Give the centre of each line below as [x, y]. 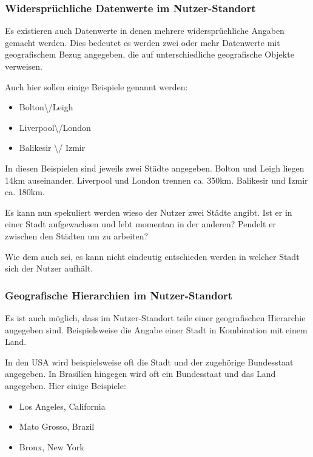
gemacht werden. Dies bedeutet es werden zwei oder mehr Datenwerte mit [143, 42]
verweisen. [24, 66]
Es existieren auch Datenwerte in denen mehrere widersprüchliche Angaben [145, 31]
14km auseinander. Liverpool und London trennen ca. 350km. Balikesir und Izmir [156, 180]
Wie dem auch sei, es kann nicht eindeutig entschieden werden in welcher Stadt [152, 256]
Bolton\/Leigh [46, 107]
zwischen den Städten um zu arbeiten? [77, 235]
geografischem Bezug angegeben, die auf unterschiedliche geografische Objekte [150, 54]
